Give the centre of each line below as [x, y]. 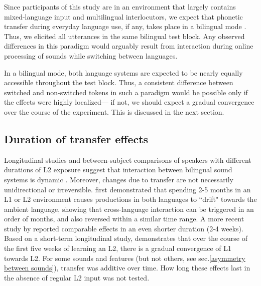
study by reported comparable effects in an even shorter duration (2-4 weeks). [124, 228]
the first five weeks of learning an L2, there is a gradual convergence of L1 [118, 248]
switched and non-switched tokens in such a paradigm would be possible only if [126, 92]
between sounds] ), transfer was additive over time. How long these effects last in [127, 268]
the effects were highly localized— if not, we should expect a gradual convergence [129, 102]
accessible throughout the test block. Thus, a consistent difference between [119, 82]
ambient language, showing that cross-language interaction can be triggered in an [129, 209]
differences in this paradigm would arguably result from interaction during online [129, 46]
